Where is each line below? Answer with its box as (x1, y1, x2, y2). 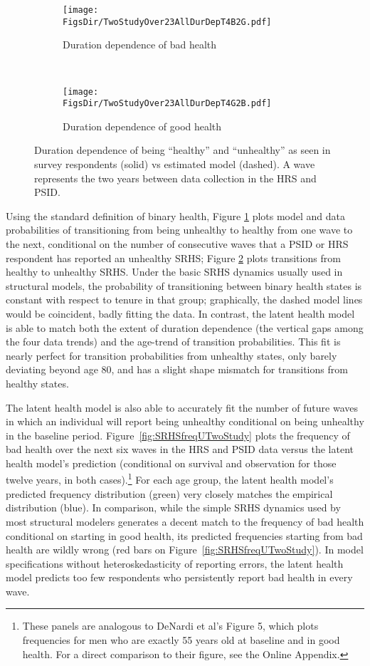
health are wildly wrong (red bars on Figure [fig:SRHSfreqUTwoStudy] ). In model (6, 542, 364, 557)
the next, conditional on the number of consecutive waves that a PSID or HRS (6, 236, 349, 251)
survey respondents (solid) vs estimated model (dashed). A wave (34, 157, 315, 171)
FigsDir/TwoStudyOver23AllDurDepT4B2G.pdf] (63, 16, 272, 27)
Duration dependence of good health (63, 118, 222, 133)
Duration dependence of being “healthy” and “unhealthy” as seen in (34, 142, 331, 157)
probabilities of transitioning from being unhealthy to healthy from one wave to (6, 222, 353, 237)
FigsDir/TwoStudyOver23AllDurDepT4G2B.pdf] (63, 98, 272, 109)
